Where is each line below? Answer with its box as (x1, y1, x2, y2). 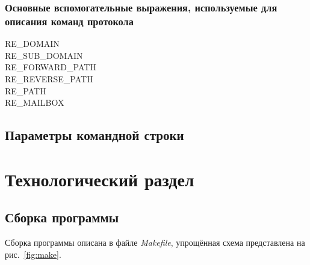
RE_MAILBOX (5, 96, 64, 109)
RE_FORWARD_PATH (5, 61, 96, 73)
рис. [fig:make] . (5, 248, 61, 260)
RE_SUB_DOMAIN (5, 49, 83, 61)
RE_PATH (5, 84, 46, 97)
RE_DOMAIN (5, 37, 60, 50)
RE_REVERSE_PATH (5, 72, 93, 85)
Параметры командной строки (5, 126, 184, 144)
